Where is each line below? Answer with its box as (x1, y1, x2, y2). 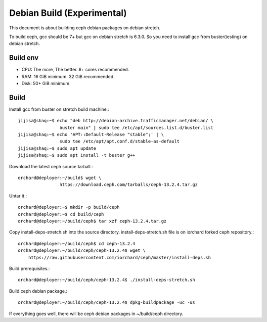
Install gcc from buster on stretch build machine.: (9, 106, 109, 112)
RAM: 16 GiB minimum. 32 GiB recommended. (21, 73, 115, 79)
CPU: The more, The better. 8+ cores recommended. (21, 67, 130, 73)
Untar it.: (9, 193, 27, 199)
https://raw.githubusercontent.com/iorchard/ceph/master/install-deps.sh (28, 255, 211, 260)
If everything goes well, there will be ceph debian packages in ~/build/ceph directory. (9, 311, 183, 317)
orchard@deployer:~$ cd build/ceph (18, 211, 104, 217)
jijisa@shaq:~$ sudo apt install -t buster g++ (18, 152, 135, 158)
